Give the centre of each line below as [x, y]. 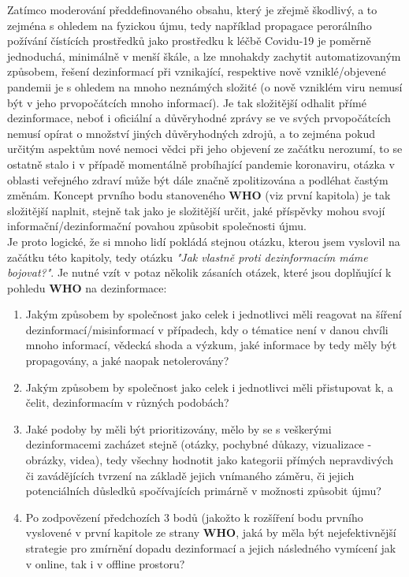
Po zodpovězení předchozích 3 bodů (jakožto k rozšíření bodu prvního [194, 517]
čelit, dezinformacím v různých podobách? [127, 402]
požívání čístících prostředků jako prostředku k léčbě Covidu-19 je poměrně [189, 41]
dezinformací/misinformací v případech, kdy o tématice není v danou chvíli [207, 329]
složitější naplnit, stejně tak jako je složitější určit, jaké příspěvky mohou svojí [196, 210]
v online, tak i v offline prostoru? [105, 563]
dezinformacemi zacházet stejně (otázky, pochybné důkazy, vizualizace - [199, 444]
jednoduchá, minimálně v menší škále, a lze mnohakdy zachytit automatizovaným [204, 56]
